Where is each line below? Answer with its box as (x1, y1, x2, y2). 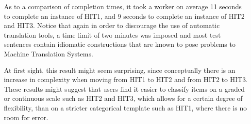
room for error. (4, 112, 49, 122)
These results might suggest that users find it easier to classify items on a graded (4, 83, 245, 94)
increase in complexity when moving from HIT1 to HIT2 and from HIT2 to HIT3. (4, 74, 248, 84)
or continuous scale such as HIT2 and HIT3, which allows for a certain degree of (4, 93, 243, 103)
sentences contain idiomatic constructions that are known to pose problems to (4, 39, 235, 49)
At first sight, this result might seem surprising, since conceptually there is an (4, 65, 235, 75)
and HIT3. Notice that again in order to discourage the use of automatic (4, 20, 220, 30)
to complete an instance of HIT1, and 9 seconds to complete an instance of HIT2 (4, 11, 245, 21)
